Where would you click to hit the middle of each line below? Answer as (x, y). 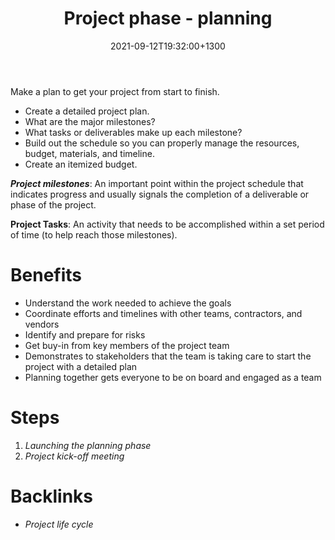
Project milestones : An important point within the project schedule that (157, 183)
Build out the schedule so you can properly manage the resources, (162, 143)
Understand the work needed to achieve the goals (128, 303)
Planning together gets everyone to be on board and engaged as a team (173, 377)
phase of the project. (53, 204)
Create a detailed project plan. (87, 111)
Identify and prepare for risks (85, 334)
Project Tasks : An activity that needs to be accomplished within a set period (167, 224)
